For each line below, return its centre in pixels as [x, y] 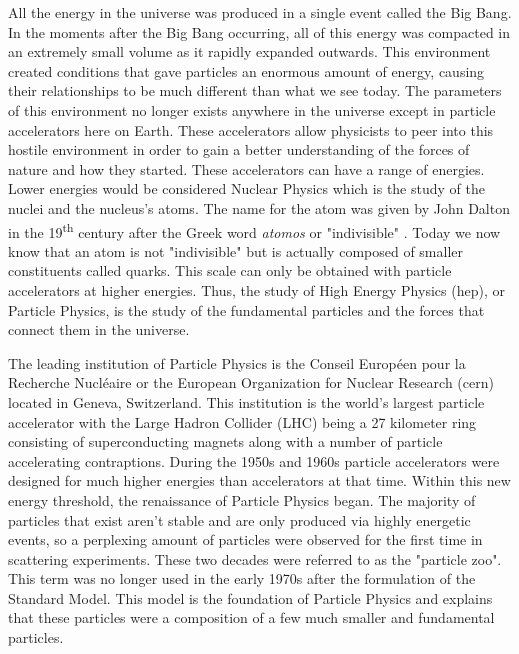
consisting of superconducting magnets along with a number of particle [225, 441]
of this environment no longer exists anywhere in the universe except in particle [252, 109]
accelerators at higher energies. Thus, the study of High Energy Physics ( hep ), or [256, 289]
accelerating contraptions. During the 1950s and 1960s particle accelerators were [254, 460]
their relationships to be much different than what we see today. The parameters [255, 90]
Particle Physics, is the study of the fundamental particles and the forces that [246, 309]
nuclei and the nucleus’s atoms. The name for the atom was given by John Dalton [259, 207]
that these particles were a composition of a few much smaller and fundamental [251, 617]
